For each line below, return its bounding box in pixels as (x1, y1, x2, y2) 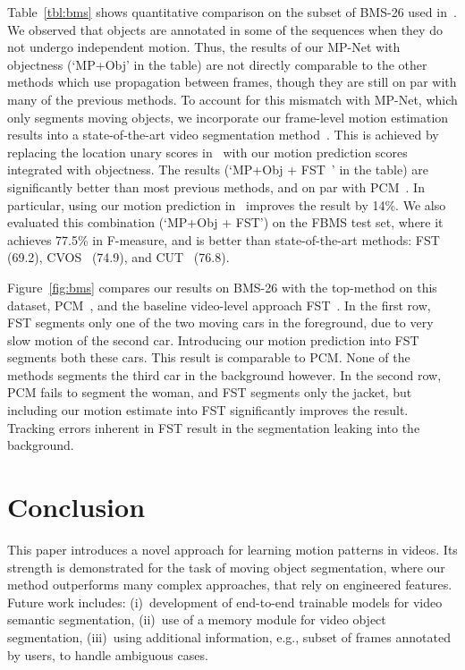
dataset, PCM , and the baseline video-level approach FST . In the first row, (7, 295, 431, 314)
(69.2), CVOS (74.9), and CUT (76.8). (7, 248, 230, 267)
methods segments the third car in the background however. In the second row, (7, 365, 442, 384)
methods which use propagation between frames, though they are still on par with (7, 72, 457, 91)
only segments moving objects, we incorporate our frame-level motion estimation (7, 107, 449, 126)
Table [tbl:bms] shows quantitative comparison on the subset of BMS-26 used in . (7, 3, 457, 21)
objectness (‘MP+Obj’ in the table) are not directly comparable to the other (7, 55, 427, 73)
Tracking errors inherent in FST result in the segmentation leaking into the (7, 418, 420, 437)
